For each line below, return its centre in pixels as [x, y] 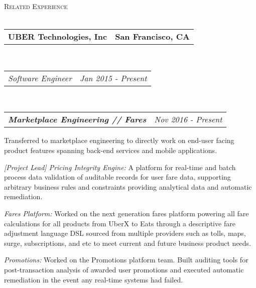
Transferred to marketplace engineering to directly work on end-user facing [119, 140]
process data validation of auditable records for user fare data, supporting [117, 177]
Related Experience [36, 6]
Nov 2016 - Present [188, 119]
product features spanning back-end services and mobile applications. [111, 150]
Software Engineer [40, 78]
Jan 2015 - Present [113, 78]
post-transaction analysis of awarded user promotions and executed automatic [124, 269]
